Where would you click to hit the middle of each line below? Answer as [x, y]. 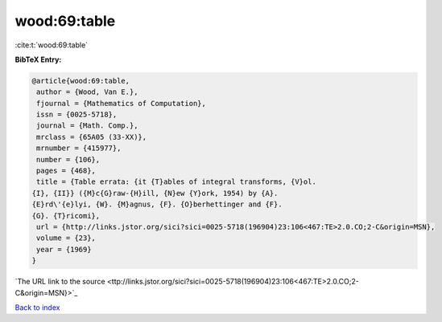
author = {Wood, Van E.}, [87, 92]
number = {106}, [68, 159]
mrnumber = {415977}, [79, 148]
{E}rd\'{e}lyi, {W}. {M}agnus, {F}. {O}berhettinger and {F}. [157, 204]
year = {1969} [64, 249]
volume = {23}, [66, 238]
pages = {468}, [66, 171]
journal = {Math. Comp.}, [87, 126]
